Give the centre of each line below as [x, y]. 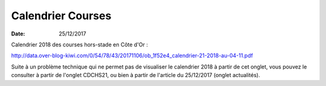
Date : [18, 34]
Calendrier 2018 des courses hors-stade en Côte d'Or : [79, 45]
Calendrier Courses [61, 16]
